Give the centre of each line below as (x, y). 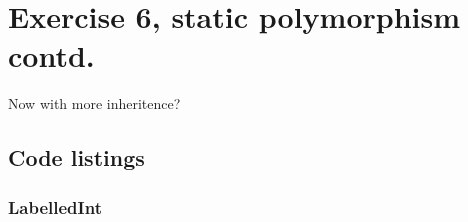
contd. (51, 55)
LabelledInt (55, 206)
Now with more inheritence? (94, 103)
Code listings (76, 157)
